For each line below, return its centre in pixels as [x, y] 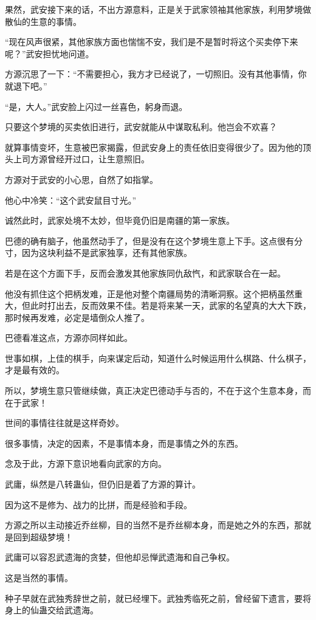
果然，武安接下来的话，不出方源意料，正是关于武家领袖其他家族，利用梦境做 [158, 9]
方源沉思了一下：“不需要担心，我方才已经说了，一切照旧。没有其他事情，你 [156, 74]
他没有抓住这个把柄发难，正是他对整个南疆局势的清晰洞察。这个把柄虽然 [149, 293]
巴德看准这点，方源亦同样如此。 [69, 338]
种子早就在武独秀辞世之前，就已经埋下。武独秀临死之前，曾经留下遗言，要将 [158, 598]
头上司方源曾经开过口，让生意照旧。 [77, 159]
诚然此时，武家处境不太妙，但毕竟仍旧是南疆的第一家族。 [120, 220]
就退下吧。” [26, 85]
